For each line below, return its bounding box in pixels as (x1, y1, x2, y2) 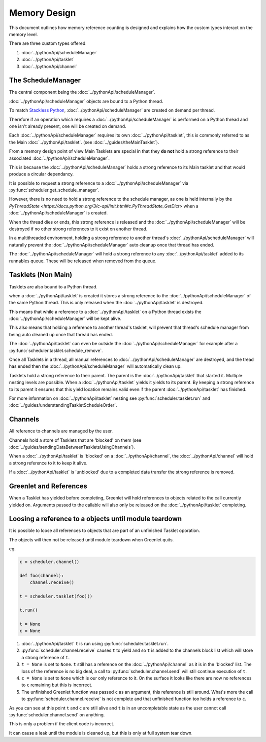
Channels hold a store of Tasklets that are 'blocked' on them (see (9, 437, 141, 443)
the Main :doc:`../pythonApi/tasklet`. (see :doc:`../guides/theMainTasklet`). (9, 139, 160, 145)
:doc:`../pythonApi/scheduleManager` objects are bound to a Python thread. (9, 98, 164, 104)
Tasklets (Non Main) (9, 271, 72, 279)
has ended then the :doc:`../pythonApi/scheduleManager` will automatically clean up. (9, 363, 182, 369)
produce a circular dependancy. (9, 171, 74, 177)
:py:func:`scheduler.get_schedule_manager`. (9, 187, 100, 193)
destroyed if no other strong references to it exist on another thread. (9, 226, 148, 232)
